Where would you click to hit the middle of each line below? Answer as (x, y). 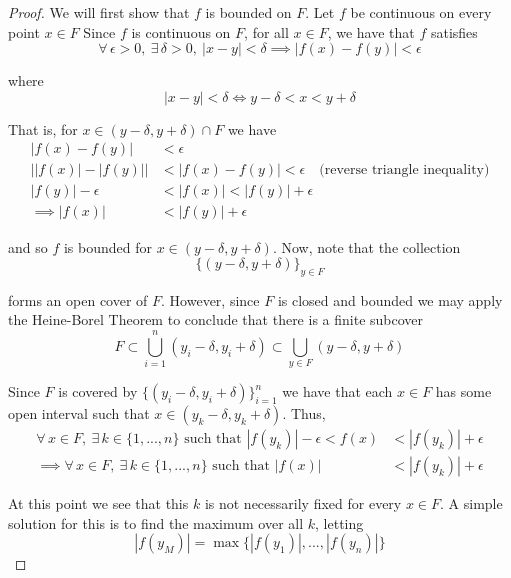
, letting (339, 522)
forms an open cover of (78, 299)
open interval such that (79, 413)
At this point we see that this (98, 503)
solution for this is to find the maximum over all (156, 522)
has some (463, 391)
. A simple (471, 503)
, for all (266, 31)
